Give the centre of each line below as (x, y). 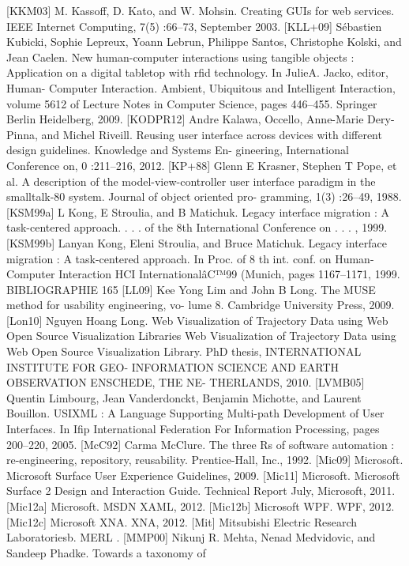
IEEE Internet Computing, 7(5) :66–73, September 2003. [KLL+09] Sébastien (194, 26)
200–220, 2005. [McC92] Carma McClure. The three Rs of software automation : (201, 444)
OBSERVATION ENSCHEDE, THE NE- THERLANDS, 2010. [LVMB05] (186, 382)
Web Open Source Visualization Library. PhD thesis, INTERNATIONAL (184, 351)
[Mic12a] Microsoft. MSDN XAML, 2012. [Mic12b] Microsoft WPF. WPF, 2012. (201, 506)
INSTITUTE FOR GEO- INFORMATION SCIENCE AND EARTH (173, 366)
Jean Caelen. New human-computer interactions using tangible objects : (180, 57)
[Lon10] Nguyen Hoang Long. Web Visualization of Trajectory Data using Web (197, 320)
